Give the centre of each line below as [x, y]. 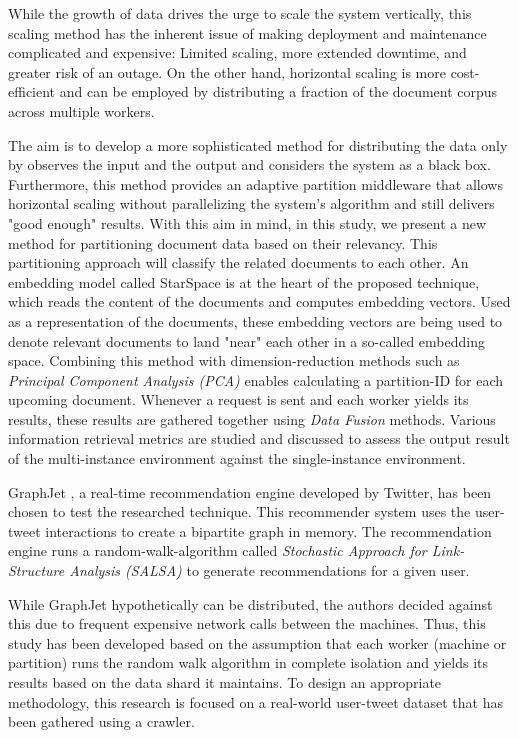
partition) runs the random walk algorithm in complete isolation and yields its [248, 662]
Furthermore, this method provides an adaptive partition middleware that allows [255, 183]
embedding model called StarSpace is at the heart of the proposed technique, [244, 281]
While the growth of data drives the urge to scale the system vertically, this [240, 13]
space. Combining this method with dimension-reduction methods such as [234, 360]
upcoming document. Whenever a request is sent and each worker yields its [238, 399]
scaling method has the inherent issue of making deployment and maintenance [247, 32]
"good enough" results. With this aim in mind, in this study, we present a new [247, 222]
